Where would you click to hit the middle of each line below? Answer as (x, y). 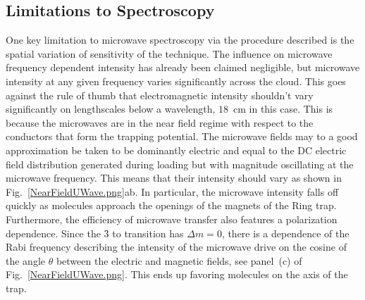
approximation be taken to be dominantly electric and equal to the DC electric (176, 150)
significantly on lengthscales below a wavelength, (111, 109)
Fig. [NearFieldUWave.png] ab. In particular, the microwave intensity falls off (172, 191)
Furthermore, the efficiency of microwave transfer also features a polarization (172, 219)
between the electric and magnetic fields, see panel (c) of (179, 260)
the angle (25, 260)
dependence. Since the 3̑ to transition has (95, 233)
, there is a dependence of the (285, 233)
